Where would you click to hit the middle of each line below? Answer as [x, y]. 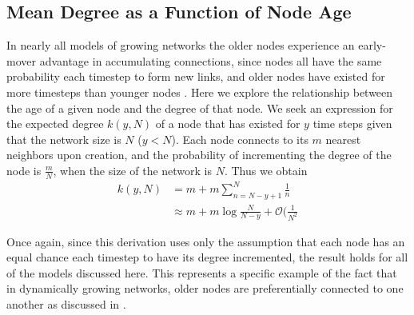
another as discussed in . [66, 303]
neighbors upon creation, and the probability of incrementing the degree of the [199, 155]
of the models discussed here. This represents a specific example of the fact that [202, 272]
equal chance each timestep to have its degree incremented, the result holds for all [207, 257]
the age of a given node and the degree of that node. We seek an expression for [200, 108]
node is [24, 170]
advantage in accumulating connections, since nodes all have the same [211, 60]
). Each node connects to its [240, 139]
